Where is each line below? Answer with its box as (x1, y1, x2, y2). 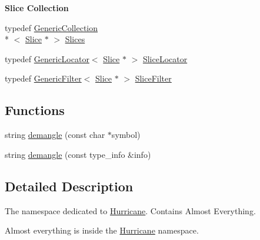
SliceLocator (142, 52, 188, 65)
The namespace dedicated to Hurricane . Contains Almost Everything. (5, 204, 256, 217)
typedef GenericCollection (5, 21, 98, 33)
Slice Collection (5, 2, 69, 13)
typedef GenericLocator (5, 52, 89, 65)
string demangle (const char (5, 129, 105, 141)
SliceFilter (135, 72, 172, 84)
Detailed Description (5, 177, 134, 195)
